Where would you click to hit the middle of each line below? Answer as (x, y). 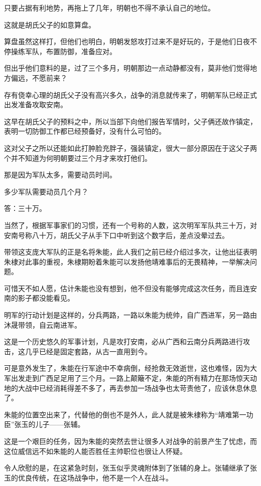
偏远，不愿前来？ (39, 77)
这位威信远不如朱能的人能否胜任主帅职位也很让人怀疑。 (95, 451)
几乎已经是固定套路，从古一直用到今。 (88, 351)
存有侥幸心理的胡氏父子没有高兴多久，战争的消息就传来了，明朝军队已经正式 (130, 94)
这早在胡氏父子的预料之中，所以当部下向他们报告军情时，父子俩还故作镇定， (130, 121)
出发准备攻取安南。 (36, 104)
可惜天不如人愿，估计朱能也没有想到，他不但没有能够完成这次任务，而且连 (127, 288)
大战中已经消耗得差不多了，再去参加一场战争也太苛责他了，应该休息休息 (137, 388)
